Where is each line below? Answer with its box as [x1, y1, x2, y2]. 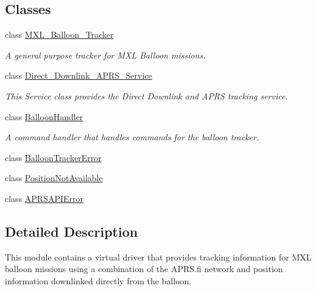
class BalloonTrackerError [5, 151, 102, 163]
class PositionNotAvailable [5, 171, 103, 184]
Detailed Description [5, 221, 138, 240]
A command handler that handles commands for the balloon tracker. [5, 131, 259, 143]
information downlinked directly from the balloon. [5, 274, 192, 287]
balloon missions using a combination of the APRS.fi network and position [5, 262, 283, 275]
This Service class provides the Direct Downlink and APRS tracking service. [5, 89, 288, 102]
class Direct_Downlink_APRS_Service [5, 69, 152, 82]
